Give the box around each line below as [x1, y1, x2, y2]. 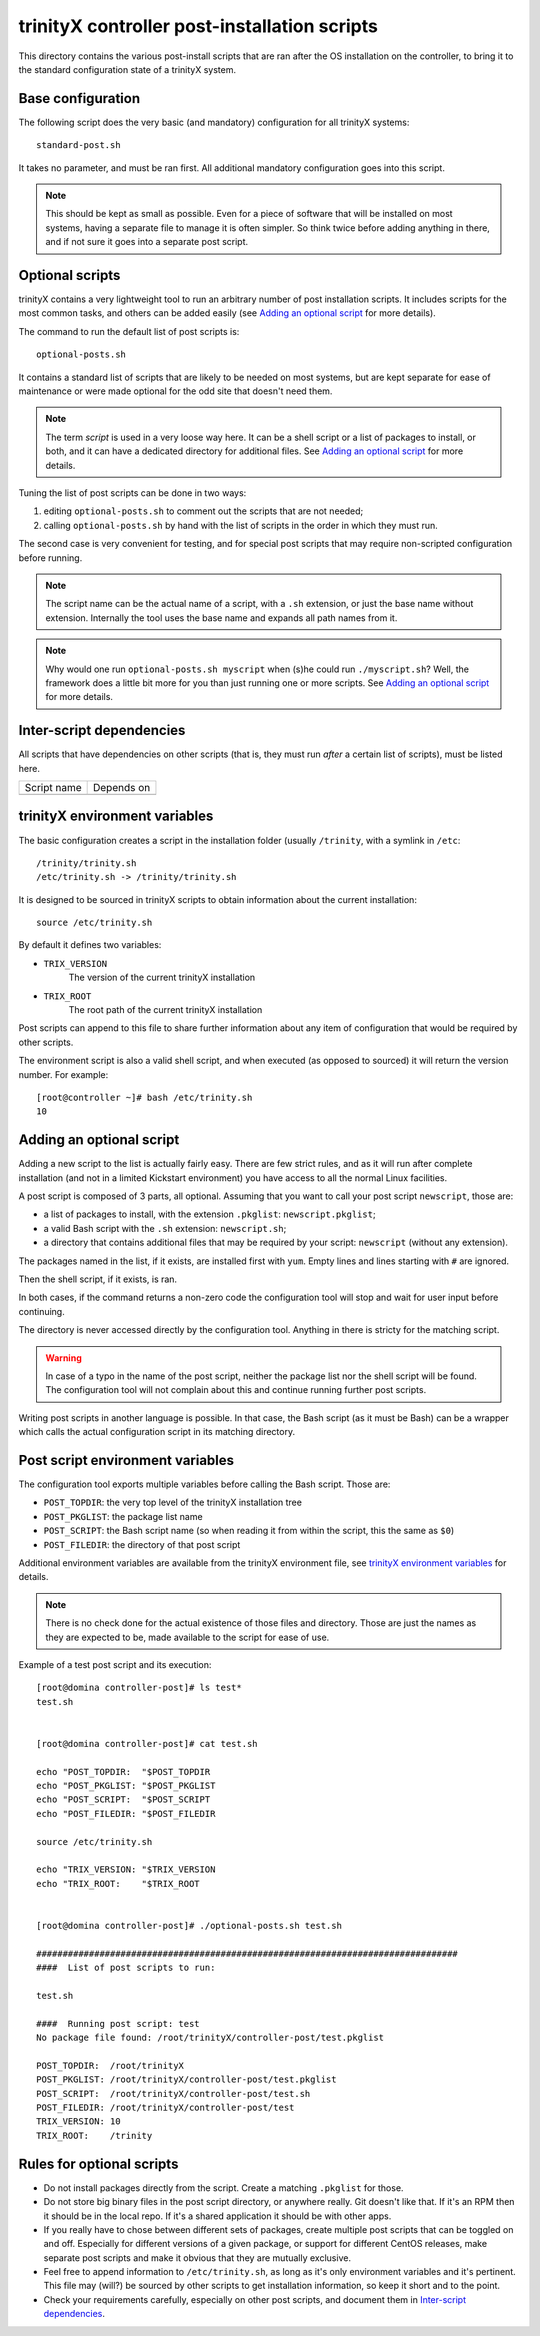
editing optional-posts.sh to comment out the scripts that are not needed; [43, 505, 364, 517]
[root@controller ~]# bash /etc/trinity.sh [36, 1091, 253, 1103]
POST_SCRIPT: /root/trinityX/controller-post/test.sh [36, 2088, 311, 2099]
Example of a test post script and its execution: [18, 1658, 212, 1670]
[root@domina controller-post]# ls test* [36, 1682, 242, 1694]
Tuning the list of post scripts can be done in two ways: [18, 487, 247, 499]
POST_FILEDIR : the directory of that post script [43, 1538, 241, 1550]
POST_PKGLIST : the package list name [43, 1510, 204, 1522]
